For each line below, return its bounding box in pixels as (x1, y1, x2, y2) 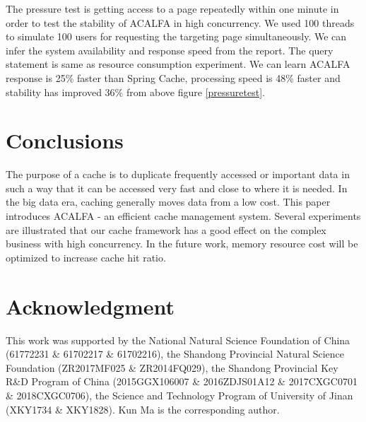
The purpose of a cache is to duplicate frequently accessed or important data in (6, 167, 350, 182)
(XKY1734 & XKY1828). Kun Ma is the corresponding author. (6, 402, 280, 416)
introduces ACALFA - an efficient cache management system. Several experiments (6, 209, 361, 223)
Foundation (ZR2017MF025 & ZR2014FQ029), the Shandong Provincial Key (6, 360, 338, 375)
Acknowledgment (6, 291, 175, 320)
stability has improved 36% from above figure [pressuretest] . (6, 84, 265, 99)
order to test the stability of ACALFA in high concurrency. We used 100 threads (6, 15, 355, 30)
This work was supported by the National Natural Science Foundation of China (6, 332, 350, 347)
